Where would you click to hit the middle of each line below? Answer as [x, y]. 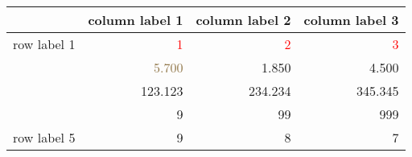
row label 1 [44, 44]
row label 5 [44, 137]
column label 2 [243, 20]
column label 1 [136, 20]
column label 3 [351, 20]
